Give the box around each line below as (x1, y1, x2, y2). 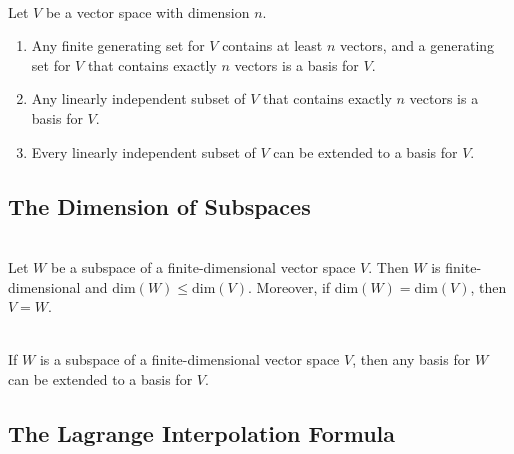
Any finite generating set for (31, 35, 205, 56)
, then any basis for (352, 349, 471, 370)
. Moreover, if (248, 276, 331, 297)
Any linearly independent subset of (31, 88, 246, 109)
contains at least (222, 35, 323, 56)
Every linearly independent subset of (31, 141, 256, 162)
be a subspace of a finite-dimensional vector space (50, 256, 356, 277)
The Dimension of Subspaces (8, 190, 311, 221)
